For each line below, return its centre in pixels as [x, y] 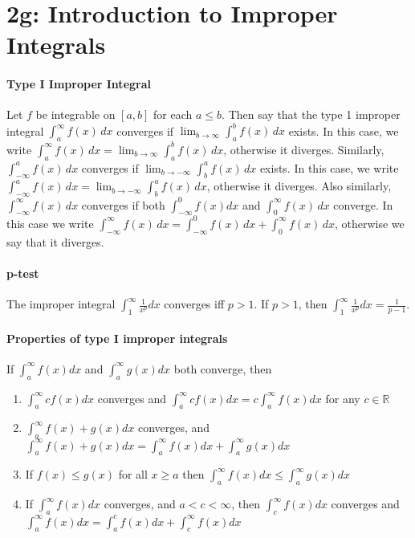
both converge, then [223, 368]
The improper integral [61, 304]
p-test [23, 273]
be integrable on [75, 114]
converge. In [363, 204]
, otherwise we [369, 223]
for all [133, 474]
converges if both [123, 204]
